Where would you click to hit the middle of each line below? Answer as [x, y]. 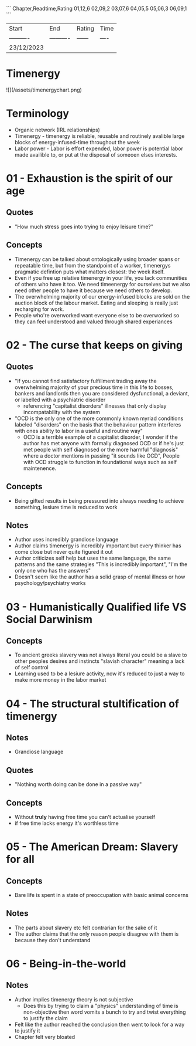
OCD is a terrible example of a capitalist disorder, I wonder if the [101, 437]
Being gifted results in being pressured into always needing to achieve [99, 500]
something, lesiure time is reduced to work [66, 507]
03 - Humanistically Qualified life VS [96, 607]
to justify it [27, 1030]
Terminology [37, 114]
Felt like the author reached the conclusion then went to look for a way [99, 1024]
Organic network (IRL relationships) [57, 130]
